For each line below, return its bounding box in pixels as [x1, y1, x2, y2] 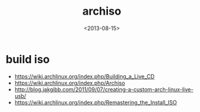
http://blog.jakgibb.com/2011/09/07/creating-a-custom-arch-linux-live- [14, 86, 193, 93]
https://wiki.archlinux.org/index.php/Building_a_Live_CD [14, 72, 155, 80]
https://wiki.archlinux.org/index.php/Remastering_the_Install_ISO [14, 99, 177, 106]
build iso [5, 52, 50, 66]
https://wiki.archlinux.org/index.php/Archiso [14, 79, 126, 86]
